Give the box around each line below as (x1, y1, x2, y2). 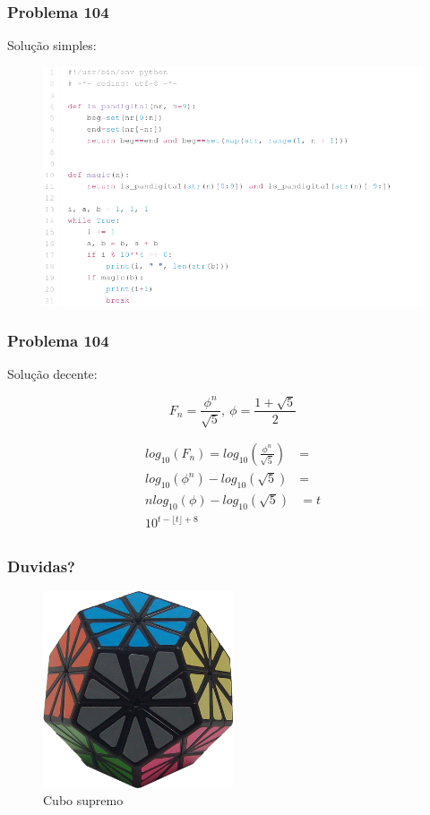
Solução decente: (7, 365, 98, 383)
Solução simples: (7, 36, 97, 55)
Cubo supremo (43, 791, 124, 810)
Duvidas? (7, 555, 75, 578)
